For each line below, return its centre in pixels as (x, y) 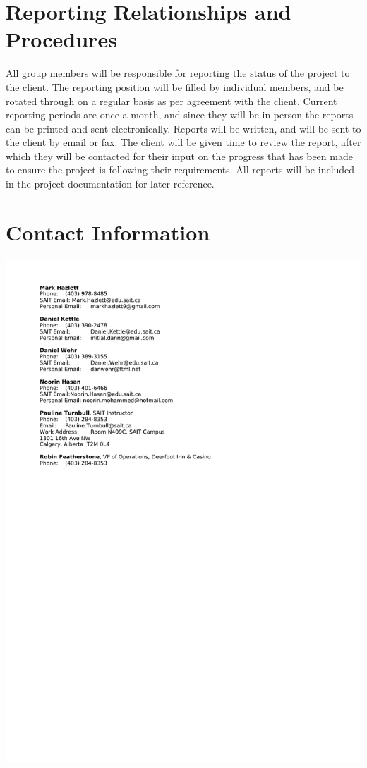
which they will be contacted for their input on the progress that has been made (179, 156)
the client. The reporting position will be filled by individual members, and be (175, 86)
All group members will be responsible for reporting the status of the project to (178, 73)
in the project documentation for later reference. (110, 184)
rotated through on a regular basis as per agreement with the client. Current (172, 100)
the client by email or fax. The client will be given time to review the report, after (183, 142)
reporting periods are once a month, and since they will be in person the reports (180, 115)
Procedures (61, 39)
